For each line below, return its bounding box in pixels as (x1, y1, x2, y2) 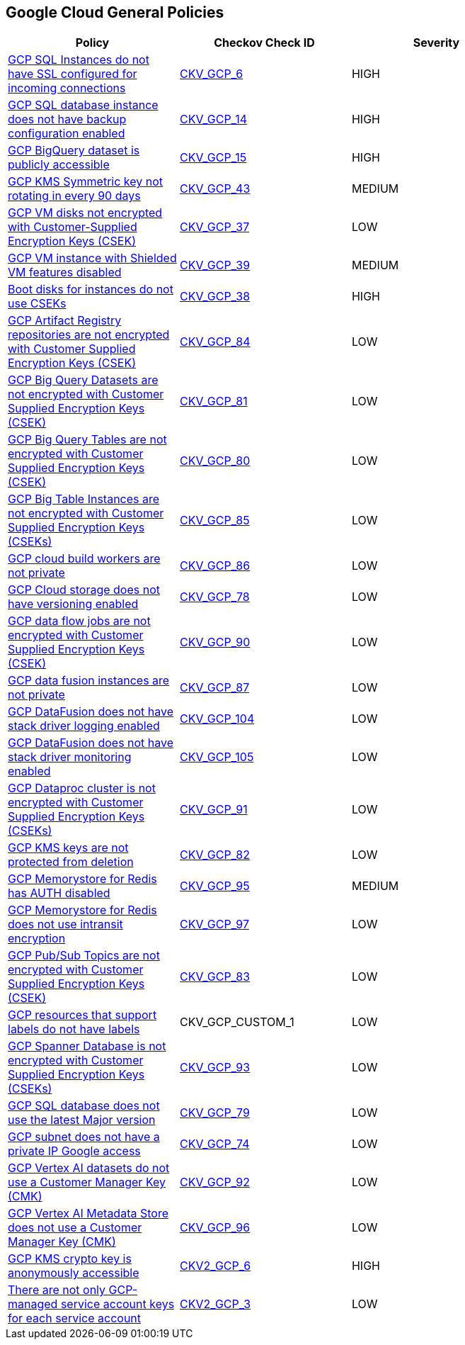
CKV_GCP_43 (179, 181, 251, 196)
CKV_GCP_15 (179, 150, 247, 165)
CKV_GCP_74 (179, 1137, 250, 1152)
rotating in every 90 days (8, 188, 141, 203)
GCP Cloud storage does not (8, 583, 160, 597)
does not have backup (8, 112, 127, 127)
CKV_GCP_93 (179, 1060, 251, 1075)
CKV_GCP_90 (179, 635, 251, 650)
